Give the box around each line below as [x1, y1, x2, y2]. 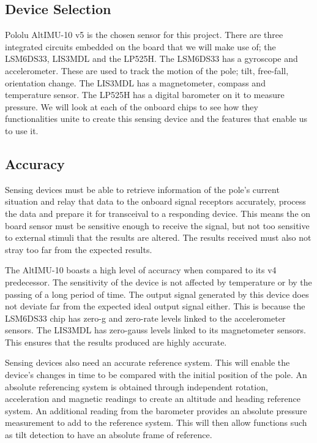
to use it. [5, 124, 39, 137]
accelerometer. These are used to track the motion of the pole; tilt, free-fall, [5, 64, 289, 77]
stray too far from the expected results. [5, 243, 152, 256]
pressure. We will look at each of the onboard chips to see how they [5, 100, 258, 113]
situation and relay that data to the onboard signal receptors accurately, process [5, 195, 306, 208]
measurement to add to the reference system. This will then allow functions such [5, 416, 307, 429]
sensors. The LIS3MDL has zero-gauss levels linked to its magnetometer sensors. [5, 324, 306, 336]
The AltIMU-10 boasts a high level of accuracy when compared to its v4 [5, 263, 277, 276]
